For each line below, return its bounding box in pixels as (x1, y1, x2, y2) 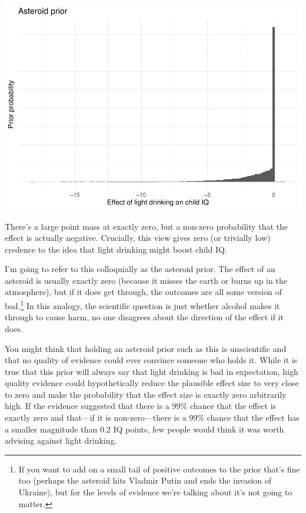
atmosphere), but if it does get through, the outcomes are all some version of (5, 286, 282, 298)
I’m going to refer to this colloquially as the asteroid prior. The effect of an (5, 263, 275, 275)
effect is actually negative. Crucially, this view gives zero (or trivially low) (5, 232, 271, 244)
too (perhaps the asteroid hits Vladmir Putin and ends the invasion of (18, 474, 272, 487)
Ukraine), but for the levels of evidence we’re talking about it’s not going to (18, 486, 292, 498)
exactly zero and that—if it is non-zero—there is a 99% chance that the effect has (5, 411, 300, 424)
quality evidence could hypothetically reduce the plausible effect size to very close (5, 377, 299, 389)
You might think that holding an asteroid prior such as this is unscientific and (5, 342, 287, 354)
